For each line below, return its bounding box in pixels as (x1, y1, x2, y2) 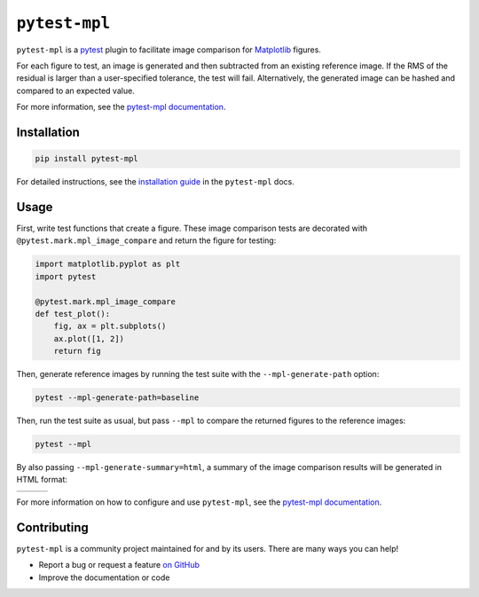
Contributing (16, 520, 89, 535)
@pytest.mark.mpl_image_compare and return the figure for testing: (16, 235, 277, 246)
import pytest (35, 271, 97, 281)
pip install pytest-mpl (35, 153, 139, 164)
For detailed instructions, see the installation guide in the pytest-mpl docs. (16, 177, 294, 187)
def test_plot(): (35, 309, 111, 318)
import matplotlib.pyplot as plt (35, 259, 181, 270)
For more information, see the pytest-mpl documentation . (16, 102, 226, 113)
